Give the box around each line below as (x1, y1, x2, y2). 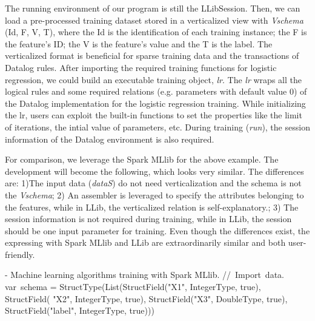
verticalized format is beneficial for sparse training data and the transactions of (5, 49, 299, 62)
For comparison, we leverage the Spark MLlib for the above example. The (5, 153, 279, 166)
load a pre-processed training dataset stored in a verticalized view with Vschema (5, 13, 303, 26)
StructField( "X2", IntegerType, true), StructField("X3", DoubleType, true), (5, 292, 288, 305)
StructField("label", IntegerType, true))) (5, 304, 154, 317)
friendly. (5, 248, 35, 260)
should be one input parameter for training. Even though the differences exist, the (5, 224, 310, 237)
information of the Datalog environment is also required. (5, 132, 214, 145)
